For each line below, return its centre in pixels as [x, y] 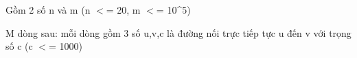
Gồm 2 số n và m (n [48, 10]
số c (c [19, 46]
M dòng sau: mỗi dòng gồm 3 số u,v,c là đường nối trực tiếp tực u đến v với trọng [178, 32]
